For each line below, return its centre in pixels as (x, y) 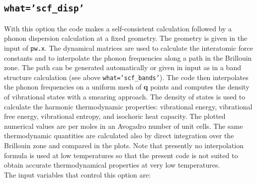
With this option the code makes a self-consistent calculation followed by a (118, 28)
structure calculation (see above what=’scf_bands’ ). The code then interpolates (126, 77)
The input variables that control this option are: (78, 174)
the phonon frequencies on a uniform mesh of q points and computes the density (127, 87)
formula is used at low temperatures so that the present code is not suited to (121, 155)
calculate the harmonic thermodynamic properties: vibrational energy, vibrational (128, 106)
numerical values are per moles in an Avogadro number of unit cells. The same (124, 126)
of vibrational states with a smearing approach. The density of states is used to (125, 97)
